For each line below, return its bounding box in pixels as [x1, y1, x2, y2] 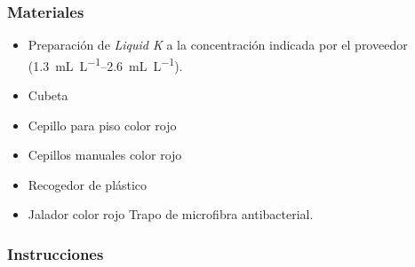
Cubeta [28, 86, 68, 105]
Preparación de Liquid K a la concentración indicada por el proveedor [28, 35, 408, 54]
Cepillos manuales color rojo [28, 145, 182, 164]
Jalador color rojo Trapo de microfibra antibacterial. [28, 205, 314, 224]
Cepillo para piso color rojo [28, 115, 177, 134]
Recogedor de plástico [28, 175, 148, 193]
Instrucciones [7, 242, 104, 264]
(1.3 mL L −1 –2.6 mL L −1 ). [28, 53, 183, 75]
